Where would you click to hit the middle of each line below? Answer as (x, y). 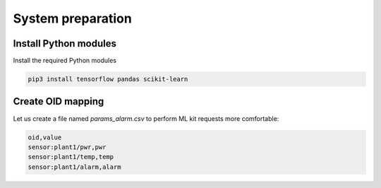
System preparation (72, 18)
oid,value (45, 137)
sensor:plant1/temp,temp (71, 157)
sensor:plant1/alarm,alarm (74, 167)
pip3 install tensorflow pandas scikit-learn (108, 79)
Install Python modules (65, 43)
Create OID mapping (59, 101)
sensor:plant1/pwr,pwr (67, 147)
